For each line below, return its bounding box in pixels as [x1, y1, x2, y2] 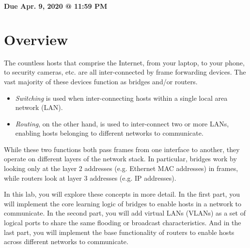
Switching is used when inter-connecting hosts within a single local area [15, 93, 228, 103]
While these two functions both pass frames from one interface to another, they [4, 144, 240, 154]
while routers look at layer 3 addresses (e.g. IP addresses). [4, 172, 176, 183]
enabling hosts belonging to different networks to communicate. [15, 128, 203, 138]
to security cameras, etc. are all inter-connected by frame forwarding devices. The [4, 67, 246, 77]
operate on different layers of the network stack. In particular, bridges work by [4, 154, 237, 164]
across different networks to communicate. [4, 236, 128, 247]
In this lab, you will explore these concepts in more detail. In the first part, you [4, 189, 240, 199]
